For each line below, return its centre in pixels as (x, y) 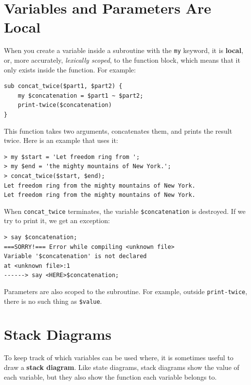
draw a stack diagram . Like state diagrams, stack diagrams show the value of (122, 367)
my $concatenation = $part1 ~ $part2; (81, 96)
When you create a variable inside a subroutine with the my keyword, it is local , (124, 50)
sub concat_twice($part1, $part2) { (63, 86)
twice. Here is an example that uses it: (61, 140)
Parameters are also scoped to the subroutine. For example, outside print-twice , (126, 291)
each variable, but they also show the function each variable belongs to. (110, 376)
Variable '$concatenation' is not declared (75, 256)
